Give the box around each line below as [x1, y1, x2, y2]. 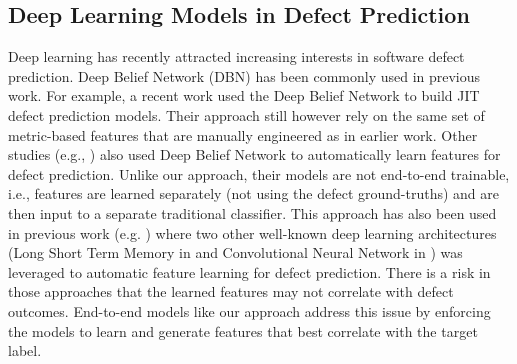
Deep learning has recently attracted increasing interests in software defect [8, 46, 465, 67]
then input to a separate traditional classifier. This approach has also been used [8, 202, 497, 223]
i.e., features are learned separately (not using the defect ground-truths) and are [8, 183, 499, 204]
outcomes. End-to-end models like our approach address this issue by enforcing [8, 300, 491, 321]
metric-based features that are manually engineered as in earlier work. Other [8, 124, 478, 145]
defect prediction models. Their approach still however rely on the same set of [8, 104, 485, 125]
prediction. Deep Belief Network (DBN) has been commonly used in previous [8, 65, 481, 86]
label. [8, 340, 42, 361]
